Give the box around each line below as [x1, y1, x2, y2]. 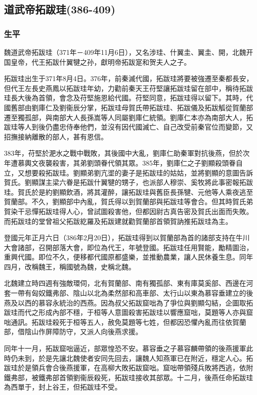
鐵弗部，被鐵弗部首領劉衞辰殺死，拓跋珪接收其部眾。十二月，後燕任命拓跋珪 [4, 372, 253, 382]
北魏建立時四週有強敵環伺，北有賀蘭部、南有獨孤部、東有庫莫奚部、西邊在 [4, 278, 246, 288]
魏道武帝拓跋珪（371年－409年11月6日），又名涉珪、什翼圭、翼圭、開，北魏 [4, 47, 246, 57]
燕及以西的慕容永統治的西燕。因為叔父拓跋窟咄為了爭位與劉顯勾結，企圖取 [4, 297, 246, 307]
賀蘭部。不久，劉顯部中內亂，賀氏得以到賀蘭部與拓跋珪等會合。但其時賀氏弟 [4, 196, 253, 207]
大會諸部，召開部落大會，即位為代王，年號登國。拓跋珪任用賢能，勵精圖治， [4, 242, 253, 252]
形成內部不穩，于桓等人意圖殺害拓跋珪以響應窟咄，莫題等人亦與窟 [38, 307, 253, 317]
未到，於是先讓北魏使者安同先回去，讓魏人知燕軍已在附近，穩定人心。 [17, 352, 246, 363]
